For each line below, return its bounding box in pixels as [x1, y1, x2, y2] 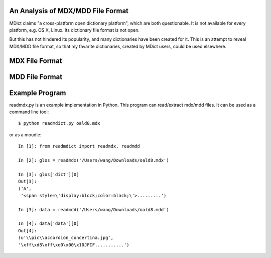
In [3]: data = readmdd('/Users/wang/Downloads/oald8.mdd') [18, 207, 169, 212]
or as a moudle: [9, 131, 42, 138]
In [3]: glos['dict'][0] [18, 171, 79, 177]
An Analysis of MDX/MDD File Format [9, 7, 129, 15]
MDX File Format [9, 56, 62, 65]
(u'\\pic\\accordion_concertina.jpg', [18, 235, 114, 241]
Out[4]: [18, 228, 37, 233]
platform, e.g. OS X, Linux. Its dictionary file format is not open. [9, 27, 140, 33]
